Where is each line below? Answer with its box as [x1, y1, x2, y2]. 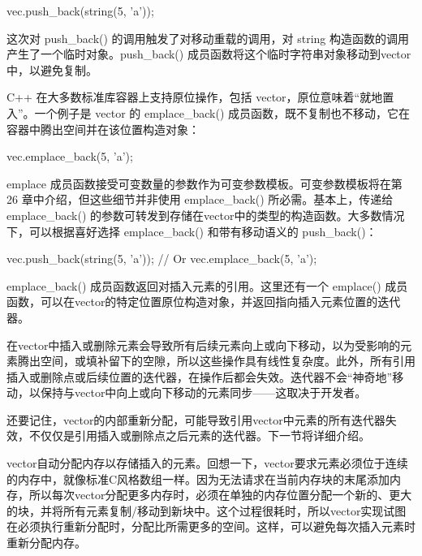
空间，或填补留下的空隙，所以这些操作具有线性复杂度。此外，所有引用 [40, 352, 416, 369]
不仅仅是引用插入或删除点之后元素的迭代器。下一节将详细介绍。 [28, 427, 370, 444]
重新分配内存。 [6, 534, 86, 551]
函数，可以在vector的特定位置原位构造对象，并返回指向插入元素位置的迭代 [6, 293, 401, 310]
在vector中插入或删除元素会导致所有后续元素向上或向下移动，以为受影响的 [6, 336, 401, 353]
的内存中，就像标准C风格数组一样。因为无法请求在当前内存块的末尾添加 [6, 470, 390, 487]
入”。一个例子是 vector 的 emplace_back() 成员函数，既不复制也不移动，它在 [6, 104, 410, 121]
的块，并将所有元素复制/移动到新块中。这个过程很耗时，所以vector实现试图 [6, 502, 407, 519]
